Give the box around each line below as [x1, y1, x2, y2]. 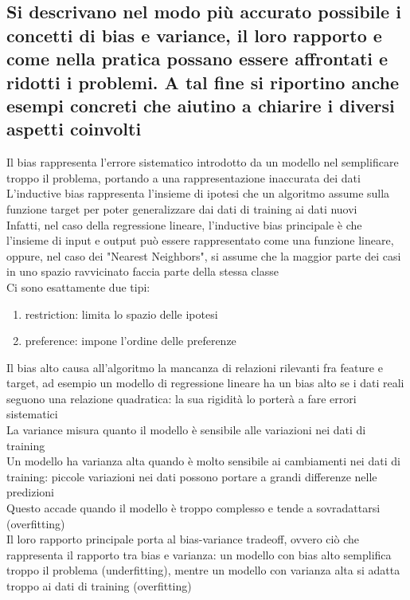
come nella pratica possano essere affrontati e [6, 46, 389, 71]
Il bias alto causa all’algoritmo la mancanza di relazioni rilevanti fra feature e [6, 359, 383, 375]
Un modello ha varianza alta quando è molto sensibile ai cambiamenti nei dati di [6, 453, 400, 469]
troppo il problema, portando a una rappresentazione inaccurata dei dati [6, 169, 361, 186]
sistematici [6, 406, 58, 422]
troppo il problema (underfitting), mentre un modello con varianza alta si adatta [6, 562, 400, 578]
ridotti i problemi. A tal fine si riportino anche [6, 69, 400, 94]
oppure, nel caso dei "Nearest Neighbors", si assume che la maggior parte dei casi [6, 247, 401, 264]
